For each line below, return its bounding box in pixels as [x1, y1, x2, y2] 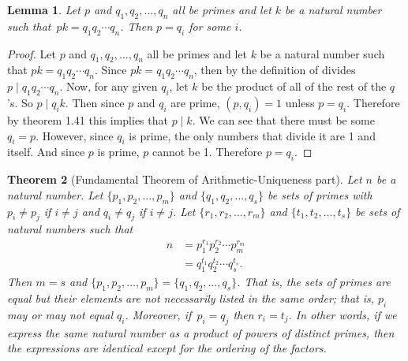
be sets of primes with [268, 186, 372, 203]
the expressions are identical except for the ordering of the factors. [7, 340, 327, 356]
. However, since [36, 127, 114, 143]
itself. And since [7, 143, 85, 160]
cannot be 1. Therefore [152, 143, 263, 160]
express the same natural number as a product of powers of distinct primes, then [7, 324, 395, 341]
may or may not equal [7, 306, 114, 322]
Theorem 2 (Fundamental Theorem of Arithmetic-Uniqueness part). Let [7, 171, 362, 188]
